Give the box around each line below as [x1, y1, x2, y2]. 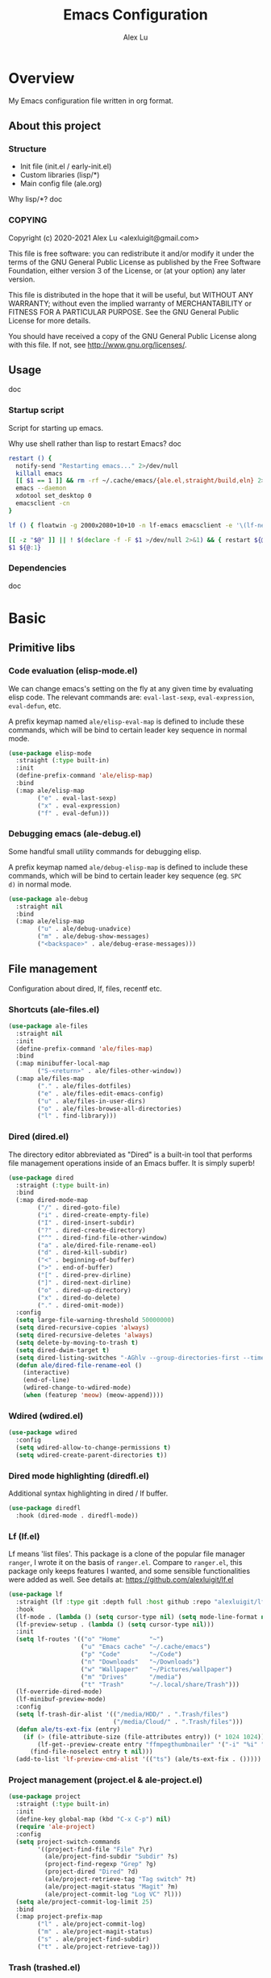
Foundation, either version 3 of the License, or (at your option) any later [8, 265, 246, 275]
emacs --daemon [15, 484, 67, 493]
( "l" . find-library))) [37, 1112, 117, 1120]
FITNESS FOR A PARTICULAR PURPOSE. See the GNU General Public [8, 307, 240, 316]
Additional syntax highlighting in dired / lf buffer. [8, 1488, 169, 1498]
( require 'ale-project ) [15, 1822, 95, 1830]
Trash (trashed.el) [8, 1962, 81, 1973]
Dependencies [8, 562, 67, 574]
